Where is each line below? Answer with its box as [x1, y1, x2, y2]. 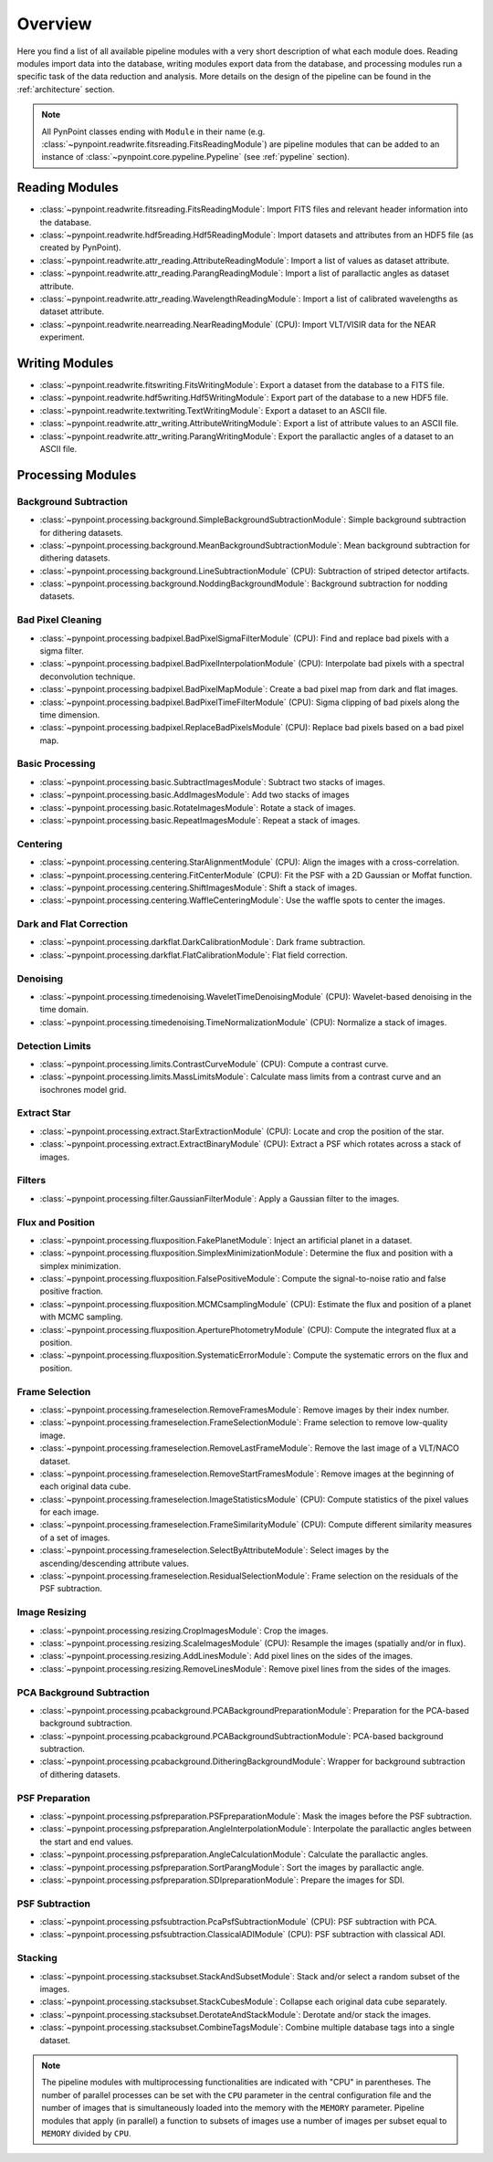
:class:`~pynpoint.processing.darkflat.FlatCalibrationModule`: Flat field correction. [39, 950, 349, 960]
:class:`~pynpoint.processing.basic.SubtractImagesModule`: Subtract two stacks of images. [39, 776, 385, 787]
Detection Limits [16, 1039, 91, 1052]
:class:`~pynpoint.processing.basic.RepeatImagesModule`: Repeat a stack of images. [39, 815, 361, 826]
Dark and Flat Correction [16, 918, 129, 930]
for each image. [39, 1506, 100, 1517]
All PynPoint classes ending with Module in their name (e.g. [41, 126, 266, 137]
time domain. [39, 1004, 89, 1015]
